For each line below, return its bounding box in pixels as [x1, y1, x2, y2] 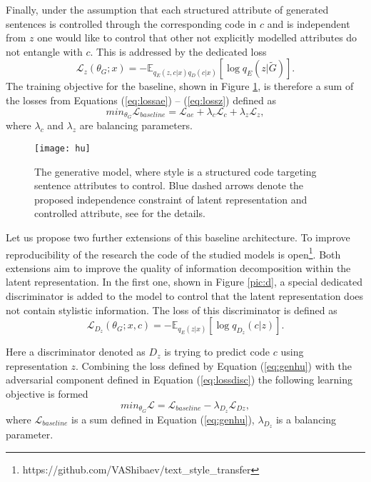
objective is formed [6, 386, 88, 401]
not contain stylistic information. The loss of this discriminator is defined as [6, 302, 337, 317]
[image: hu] [34, 144, 91, 154]
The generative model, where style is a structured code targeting [34, 164, 317, 179]
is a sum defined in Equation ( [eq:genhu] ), [71, 411, 255, 426]
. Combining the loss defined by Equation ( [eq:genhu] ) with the [76, 358, 352, 373]
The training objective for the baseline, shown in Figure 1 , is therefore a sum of [6, 79, 354, 94]
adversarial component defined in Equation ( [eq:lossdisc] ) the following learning [6, 372, 353, 387]
